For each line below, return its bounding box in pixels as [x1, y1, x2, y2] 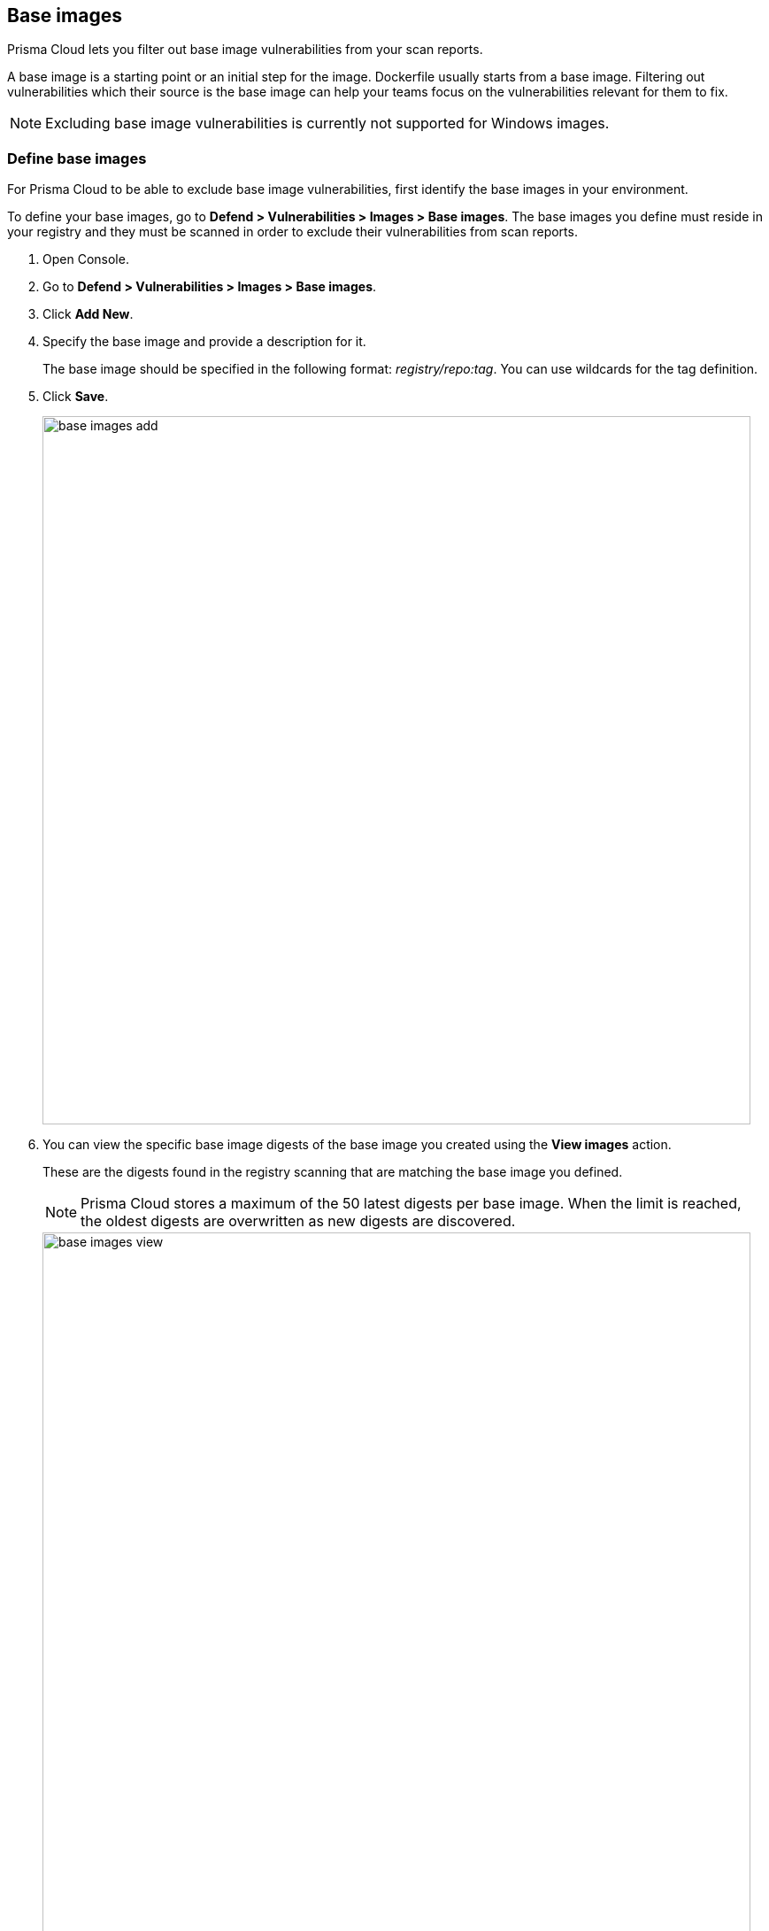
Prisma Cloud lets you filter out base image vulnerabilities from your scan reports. [7, 42, 483, 58]
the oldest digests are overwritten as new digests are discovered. [81, 1212, 516, 1231]
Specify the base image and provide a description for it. [42, 334, 366, 350]
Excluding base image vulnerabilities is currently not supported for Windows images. [45, 114, 610, 133]
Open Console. [42, 251, 129, 267]
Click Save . [42, 389, 109, 405]
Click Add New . [42, 306, 134, 322]
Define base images [7, 149, 147, 167]
